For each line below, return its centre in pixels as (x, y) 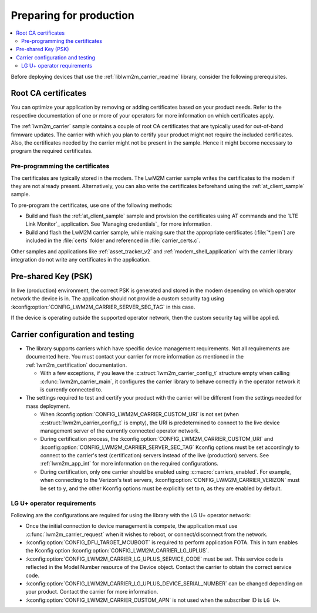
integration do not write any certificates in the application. (81, 260)
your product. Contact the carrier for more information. (92, 592)
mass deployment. (48, 406)
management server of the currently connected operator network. (120, 431)
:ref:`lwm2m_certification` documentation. (76, 365)
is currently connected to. (71, 389)
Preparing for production (72, 15)
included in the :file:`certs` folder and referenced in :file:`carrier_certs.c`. (113, 240)
